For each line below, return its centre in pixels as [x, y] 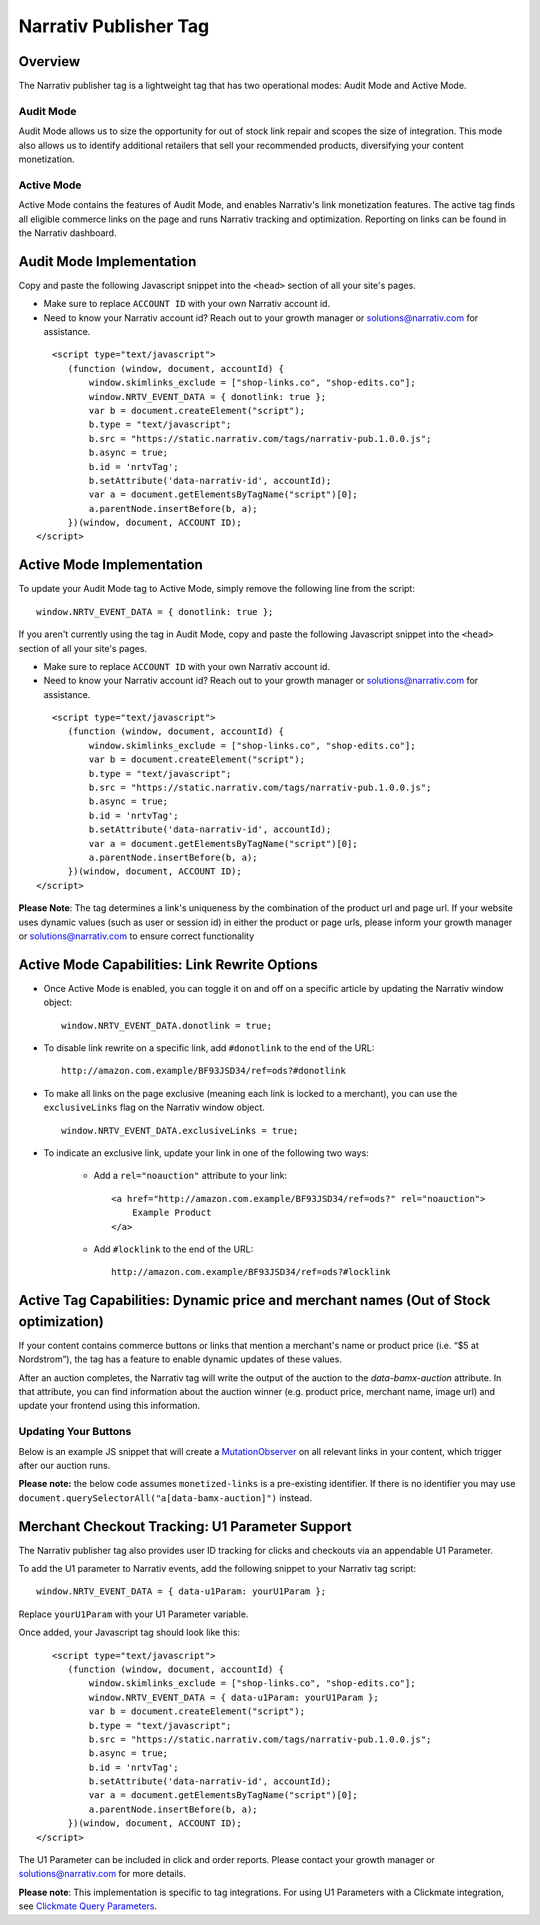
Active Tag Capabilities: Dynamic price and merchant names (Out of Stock [254, 1300]
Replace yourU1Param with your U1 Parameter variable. [133, 1614]
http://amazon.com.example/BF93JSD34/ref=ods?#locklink [251, 1272]
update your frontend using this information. [109, 1406]
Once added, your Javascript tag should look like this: [129, 1632]
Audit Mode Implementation [107, 261]
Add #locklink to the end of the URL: [173, 1249]
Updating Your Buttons [75, 1432]
